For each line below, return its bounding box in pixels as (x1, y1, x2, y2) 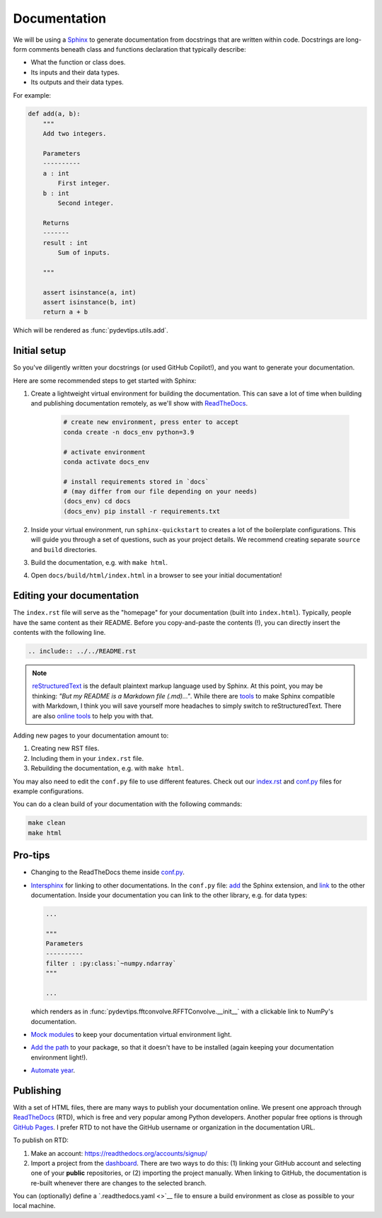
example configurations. (13, 786, 84, 795)
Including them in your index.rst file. (30, 754, 144, 762)
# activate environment (63, 448, 146, 456)
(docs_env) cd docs (63, 498, 131, 505)
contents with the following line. (13, 628, 106, 637)
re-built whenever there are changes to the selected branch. (30, 1178, 207, 1187)
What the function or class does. (30, 58, 126, 67)
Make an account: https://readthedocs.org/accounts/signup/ (30, 1149, 208, 1157)
